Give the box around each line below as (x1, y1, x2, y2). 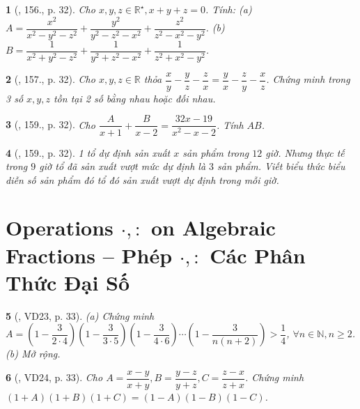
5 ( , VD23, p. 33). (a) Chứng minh (6, 308, 155, 323)
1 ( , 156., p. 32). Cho (6, 2, 95, 16)
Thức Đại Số (6, 268, 130, 296)
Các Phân (210, 240, 306, 269)
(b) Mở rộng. (6, 346, 61, 361)
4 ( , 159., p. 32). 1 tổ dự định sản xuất (6, 145, 171, 160)
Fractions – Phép (6, 240, 173, 269)
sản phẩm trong (182, 145, 249, 160)
